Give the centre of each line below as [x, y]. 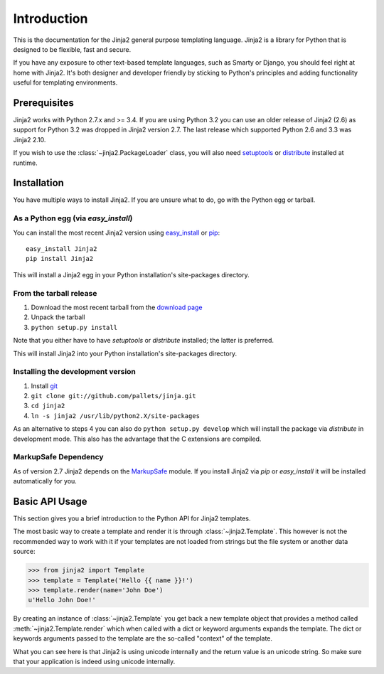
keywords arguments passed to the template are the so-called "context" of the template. [143, 638]
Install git [44, 386]
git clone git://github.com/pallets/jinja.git [113, 396]
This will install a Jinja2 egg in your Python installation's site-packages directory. [132, 274]
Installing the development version [75, 372]
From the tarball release [55, 293]
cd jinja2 [48, 406]
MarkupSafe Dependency [58, 457]
